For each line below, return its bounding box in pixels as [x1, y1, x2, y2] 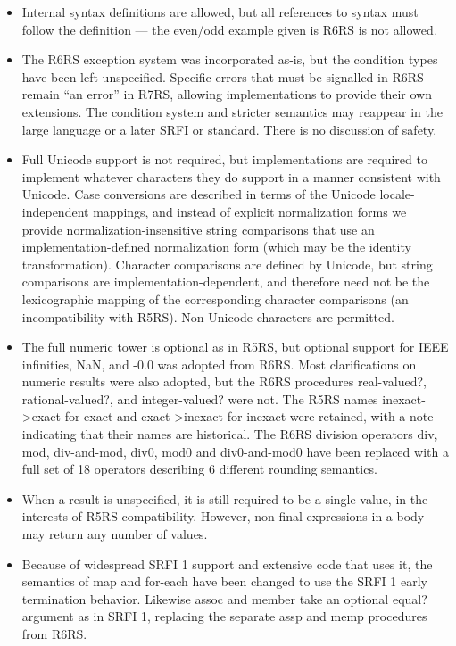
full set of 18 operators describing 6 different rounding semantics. [21, 460, 377, 478]
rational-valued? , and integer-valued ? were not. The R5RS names [21, 389, 378, 408]
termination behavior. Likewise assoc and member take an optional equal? [21, 589, 427, 608]
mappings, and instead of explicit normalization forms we [93, 202, 407, 220]
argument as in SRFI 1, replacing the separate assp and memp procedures [21, 607, 427, 625]
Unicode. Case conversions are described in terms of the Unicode [21, 185, 376, 203]
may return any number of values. [21, 525, 208, 543]
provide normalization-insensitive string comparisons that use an [21, 219, 375, 238]
